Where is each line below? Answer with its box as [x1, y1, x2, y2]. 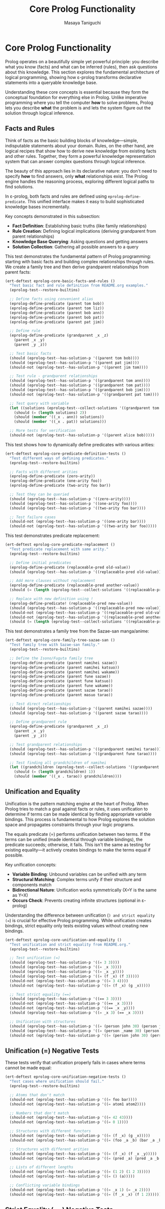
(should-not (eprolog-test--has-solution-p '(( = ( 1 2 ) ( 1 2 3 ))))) [9, 1170, 151, 1174]
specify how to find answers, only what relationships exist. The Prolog [5, 173, 148, 179]
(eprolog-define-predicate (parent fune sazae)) [9, 674, 111, 679]
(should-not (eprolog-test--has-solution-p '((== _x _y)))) [9, 1006, 135, 1011]
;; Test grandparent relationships [9, 742, 82, 747]
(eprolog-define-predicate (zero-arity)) [9, 474, 96, 479]
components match [12, 882, 52, 888]
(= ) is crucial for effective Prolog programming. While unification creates [5, 917, 152, 923]
